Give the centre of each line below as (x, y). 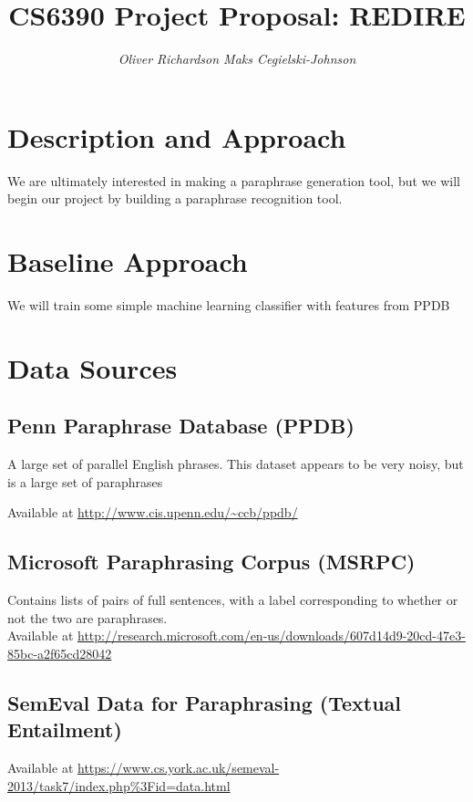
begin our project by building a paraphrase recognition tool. (175, 198)
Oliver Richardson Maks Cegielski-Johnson (237, 59)
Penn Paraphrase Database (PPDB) (181, 426)
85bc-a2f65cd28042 (60, 653)
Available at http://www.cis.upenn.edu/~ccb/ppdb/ (153, 512)
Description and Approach (177, 136)
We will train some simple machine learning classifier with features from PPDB (229, 304)
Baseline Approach (128, 261)
